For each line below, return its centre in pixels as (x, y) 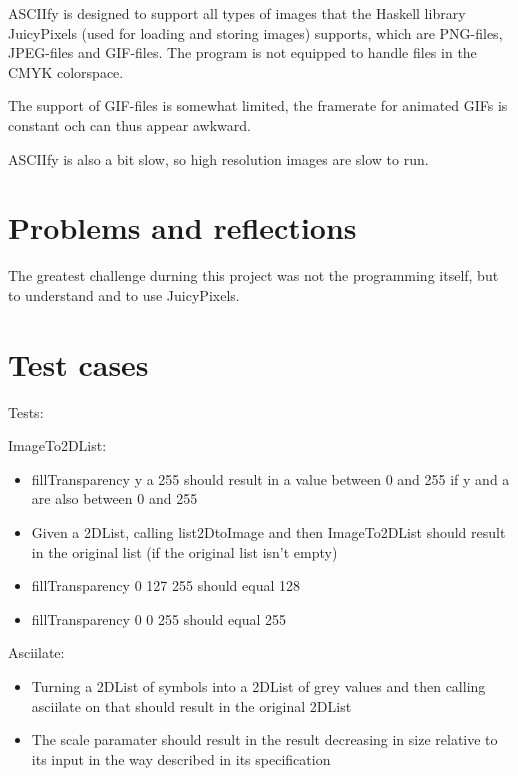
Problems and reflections (182, 227)
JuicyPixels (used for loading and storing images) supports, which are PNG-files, (255, 32)
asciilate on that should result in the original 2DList (191, 705)
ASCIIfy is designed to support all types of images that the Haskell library (237, 13)
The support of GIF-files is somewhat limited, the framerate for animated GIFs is (258, 105)
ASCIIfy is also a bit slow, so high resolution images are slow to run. (218, 158)
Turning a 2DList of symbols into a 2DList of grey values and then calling (258, 685)
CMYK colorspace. (66, 71)
